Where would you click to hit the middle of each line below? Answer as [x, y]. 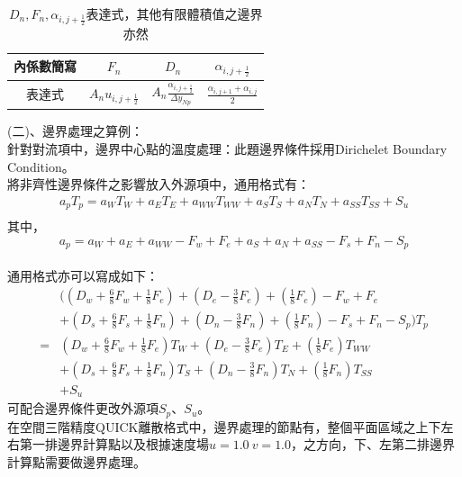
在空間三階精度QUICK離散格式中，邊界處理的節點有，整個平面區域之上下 [224, 426]
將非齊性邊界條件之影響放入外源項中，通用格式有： [159, 184]
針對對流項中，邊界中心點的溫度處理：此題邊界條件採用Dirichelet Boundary [227, 148]
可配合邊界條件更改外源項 [83, 408]
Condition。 [41, 166]
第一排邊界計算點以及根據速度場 [114, 444]
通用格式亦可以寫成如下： [83, 275]
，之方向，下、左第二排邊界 [373, 444]
